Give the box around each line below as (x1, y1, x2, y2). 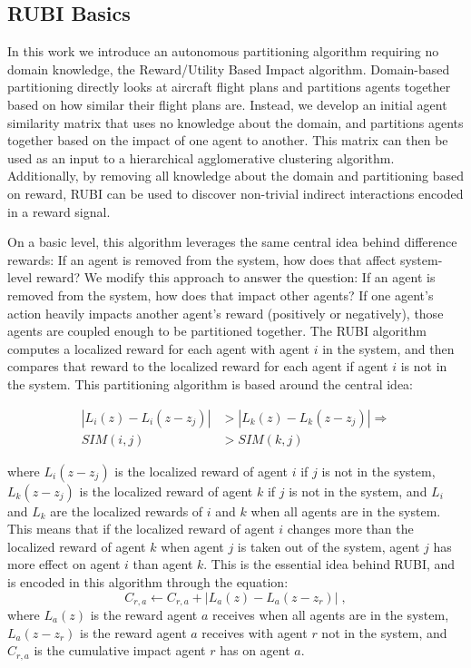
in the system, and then (322, 339, 455, 358)
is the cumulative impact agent (34, 641, 206, 660)
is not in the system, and (289, 481, 427, 500)
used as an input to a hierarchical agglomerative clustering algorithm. (7, 148, 395, 167)
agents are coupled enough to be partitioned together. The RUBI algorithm (7, 321, 427, 340)
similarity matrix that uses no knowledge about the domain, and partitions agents (7, 113, 464, 132)
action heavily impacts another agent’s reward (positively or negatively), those (7, 303, 444, 322)
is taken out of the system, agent (237, 536, 420, 555)
